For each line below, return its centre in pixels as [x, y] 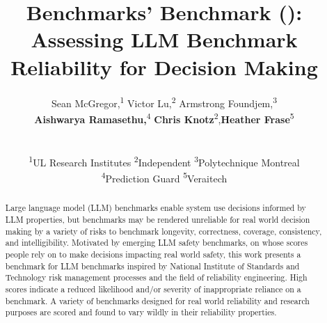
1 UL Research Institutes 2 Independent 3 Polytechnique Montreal [164, 161]
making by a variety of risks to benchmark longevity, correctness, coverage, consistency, [163, 231]
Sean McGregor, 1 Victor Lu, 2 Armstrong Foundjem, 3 [164, 102]
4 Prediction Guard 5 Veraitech [164, 178]
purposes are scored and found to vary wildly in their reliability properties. [141, 312]
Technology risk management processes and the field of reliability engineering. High [156, 277]
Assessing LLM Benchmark [164, 39]
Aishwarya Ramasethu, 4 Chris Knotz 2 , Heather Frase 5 [164, 118]
